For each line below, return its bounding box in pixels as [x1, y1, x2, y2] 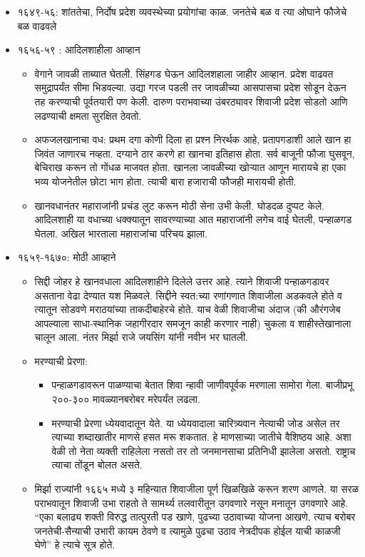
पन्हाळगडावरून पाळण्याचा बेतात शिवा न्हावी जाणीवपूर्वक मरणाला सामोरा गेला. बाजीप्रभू [51, 377, 353, 392]
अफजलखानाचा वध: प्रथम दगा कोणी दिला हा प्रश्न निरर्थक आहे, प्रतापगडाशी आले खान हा [34, 132, 351, 147]
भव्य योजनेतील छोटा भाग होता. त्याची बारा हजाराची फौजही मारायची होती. [34, 173, 297, 188]
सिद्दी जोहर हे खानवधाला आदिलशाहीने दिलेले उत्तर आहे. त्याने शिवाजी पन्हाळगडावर [34, 273, 329, 288]
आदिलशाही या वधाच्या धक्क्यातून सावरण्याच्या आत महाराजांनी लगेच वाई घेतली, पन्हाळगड [34, 212, 352, 227]
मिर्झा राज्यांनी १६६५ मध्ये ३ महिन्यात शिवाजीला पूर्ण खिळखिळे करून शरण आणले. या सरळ [34, 481, 359, 496]
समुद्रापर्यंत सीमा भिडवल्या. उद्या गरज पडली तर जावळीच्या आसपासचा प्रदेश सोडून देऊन [34, 80, 346, 95]
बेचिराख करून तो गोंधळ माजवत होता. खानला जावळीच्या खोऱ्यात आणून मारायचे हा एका [34, 160, 346, 175]
